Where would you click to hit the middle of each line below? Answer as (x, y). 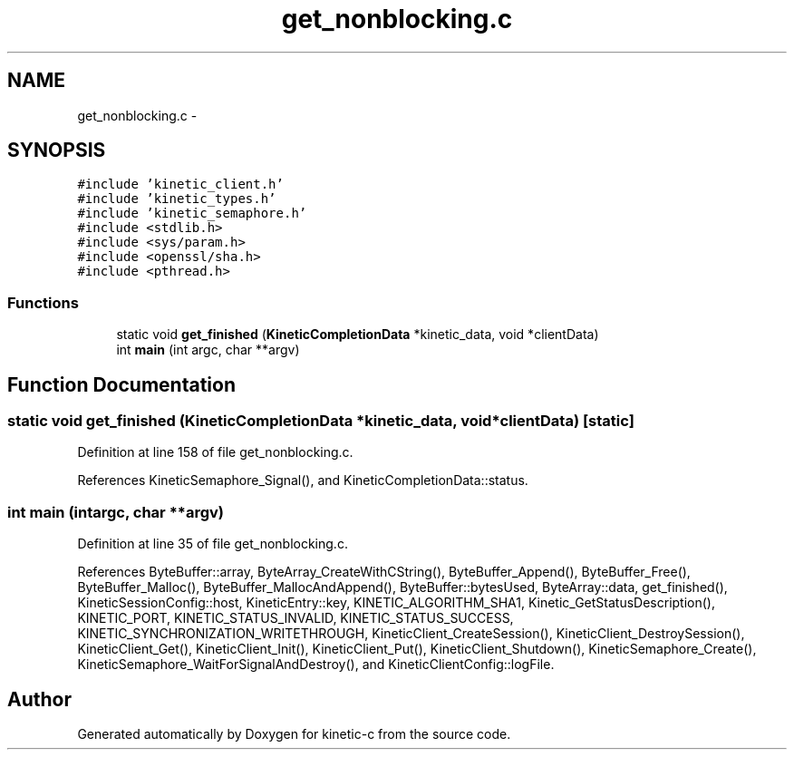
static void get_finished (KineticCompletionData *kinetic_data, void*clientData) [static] (321, 421)
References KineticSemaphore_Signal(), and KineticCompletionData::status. (303, 480)
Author (39, 699)
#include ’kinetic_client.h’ (180, 184)
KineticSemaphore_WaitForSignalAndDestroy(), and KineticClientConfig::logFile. (316, 665)
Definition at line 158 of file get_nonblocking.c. (215, 452)
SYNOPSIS (57, 150)
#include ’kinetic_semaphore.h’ (192, 214)
